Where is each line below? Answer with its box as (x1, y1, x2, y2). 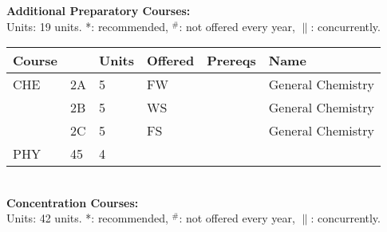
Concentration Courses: (6, 194, 139, 210)
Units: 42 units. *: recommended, (6, 210, 168, 226)
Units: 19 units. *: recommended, (6, 18, 168, 34)
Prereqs (207, 51, 256, 70)
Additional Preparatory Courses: (6, 2, 191, 18)
